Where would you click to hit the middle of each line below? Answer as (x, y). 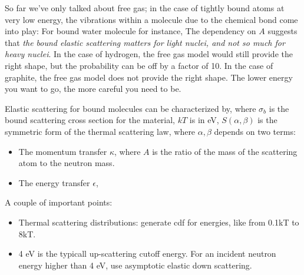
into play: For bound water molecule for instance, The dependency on (130, 31)
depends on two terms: (255, 131)
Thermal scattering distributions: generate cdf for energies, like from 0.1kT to (159, 222)
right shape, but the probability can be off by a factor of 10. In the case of (139, 65)
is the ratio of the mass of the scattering (225, 151)
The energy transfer (54, 182)
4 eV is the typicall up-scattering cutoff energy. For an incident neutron (147, 254)
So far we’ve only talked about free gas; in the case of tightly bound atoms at (145, 8)
